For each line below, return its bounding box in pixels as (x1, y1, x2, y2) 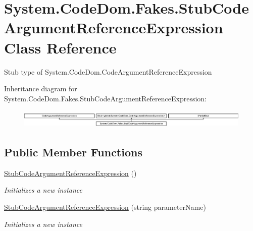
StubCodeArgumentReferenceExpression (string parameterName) (4, 202, 206, 212)
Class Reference (4, 37, 117, 57)
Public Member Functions (4, 144, 142, 160)
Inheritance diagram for (4, 83, 77, 94)
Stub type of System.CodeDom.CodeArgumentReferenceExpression (4, 66, 212, 77)
